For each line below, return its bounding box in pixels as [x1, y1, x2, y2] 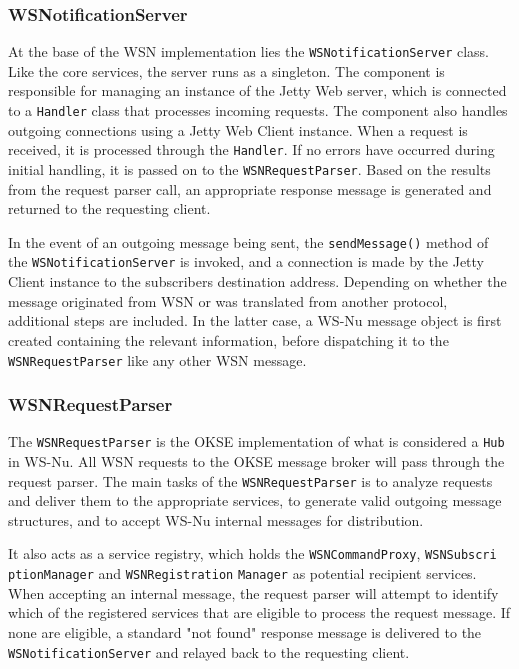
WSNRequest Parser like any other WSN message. [8, 349, 307, 370]
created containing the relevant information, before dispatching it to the [8, 329, 449, 350]
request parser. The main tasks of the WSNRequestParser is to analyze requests [8, 470, 493, 491]
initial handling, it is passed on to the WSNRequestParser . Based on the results [8, 158, 491, 179]
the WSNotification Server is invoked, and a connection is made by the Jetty [8, 251, 485, 272]
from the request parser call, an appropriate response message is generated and [8, 178, 492, 199]
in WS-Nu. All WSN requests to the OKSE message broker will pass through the [8, 451, 505, 472]
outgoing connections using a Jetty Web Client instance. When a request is [8, 119, 468, 140]
